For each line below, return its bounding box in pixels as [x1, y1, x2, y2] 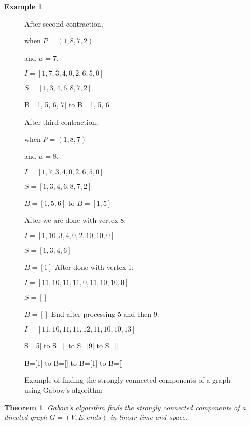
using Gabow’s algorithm [24, 384, 102, 395]
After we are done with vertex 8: [24, 215, 126, 225]
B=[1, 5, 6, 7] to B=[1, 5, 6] [24, 99, 112, 110]
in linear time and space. [110, 412, 187, 422]
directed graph [4, 412, 47, 422]
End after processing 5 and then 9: [51, 308, 159, 319]
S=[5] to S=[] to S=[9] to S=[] [24, 340, 119, 351]
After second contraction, [24, 18, 103, 29]
